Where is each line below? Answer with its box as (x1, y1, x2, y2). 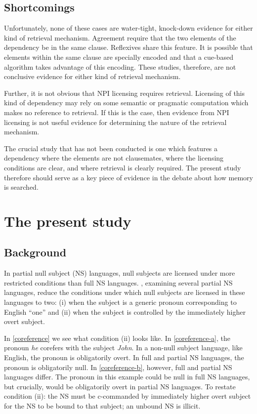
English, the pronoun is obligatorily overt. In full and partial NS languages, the (4, 352, 244, 363)
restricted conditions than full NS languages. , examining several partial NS (4, 277, 233, 288)
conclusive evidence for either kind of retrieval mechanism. (4, 71, 181, 82)
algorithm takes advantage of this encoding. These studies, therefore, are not (4, 61, 236, 72)
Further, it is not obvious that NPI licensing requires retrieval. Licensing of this (4, 87, 245, 98)
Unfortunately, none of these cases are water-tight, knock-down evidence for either (4, 23, 253, 33)
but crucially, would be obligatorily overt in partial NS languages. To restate (4, 381, 236, 391)
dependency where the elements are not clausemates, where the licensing (4, 153, 224, 163)
